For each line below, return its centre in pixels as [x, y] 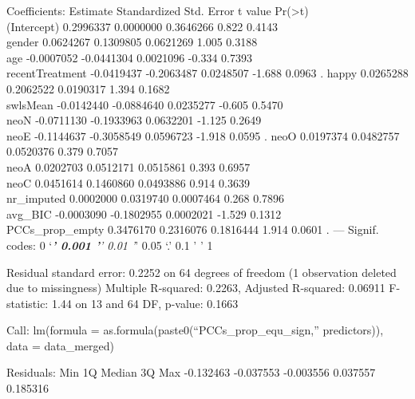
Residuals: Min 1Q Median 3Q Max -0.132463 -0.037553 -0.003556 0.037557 [191, 372]
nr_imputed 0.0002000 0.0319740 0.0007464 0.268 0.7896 [146, 198]
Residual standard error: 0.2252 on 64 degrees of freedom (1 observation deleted [202, 272]
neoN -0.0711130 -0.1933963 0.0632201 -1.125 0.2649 [134, 120]
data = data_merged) [60, 345]
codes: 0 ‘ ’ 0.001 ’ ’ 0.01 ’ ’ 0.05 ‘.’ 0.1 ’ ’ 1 [110, 245]
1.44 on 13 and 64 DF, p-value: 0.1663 [145, 303]
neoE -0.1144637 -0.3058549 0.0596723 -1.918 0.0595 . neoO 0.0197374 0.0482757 [203, 135]
